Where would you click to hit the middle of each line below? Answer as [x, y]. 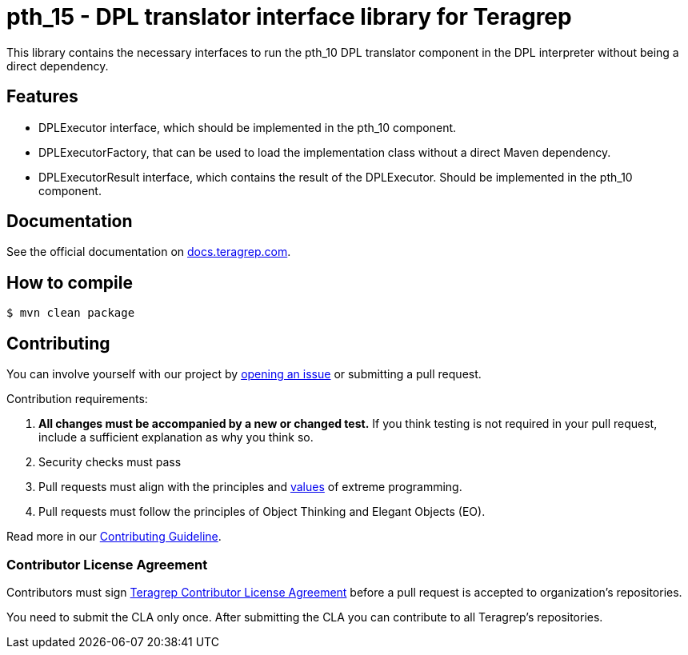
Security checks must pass [110, 462]
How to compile [70, 282]
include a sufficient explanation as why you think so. [176, 437]
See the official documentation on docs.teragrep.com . [149, 252]
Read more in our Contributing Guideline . [114, 537]
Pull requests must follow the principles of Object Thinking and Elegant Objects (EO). [262, 512]
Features [42, 97]
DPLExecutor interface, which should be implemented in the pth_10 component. [248, 127]
